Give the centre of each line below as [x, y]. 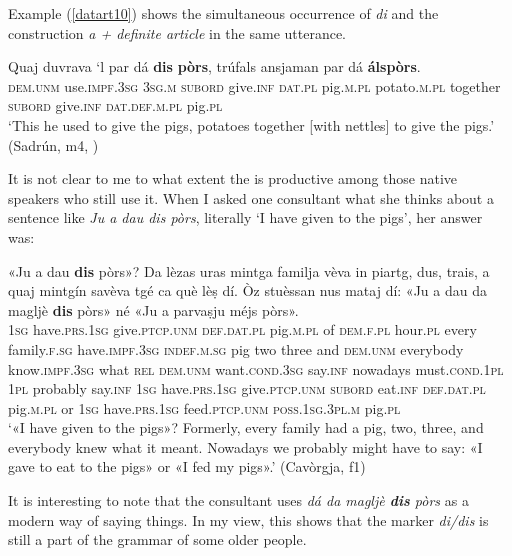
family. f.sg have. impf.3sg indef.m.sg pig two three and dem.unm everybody [236, 348]
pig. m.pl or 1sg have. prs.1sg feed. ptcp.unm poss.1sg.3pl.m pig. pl [204, 407]
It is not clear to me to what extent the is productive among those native [233, 178]
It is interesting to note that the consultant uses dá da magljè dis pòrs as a [238, 500]
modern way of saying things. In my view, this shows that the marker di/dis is [248, 519]
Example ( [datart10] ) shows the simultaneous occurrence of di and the [223, 13]
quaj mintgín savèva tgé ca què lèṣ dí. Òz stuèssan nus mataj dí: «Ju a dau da [247, 290]
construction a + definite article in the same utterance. [177, 32]
